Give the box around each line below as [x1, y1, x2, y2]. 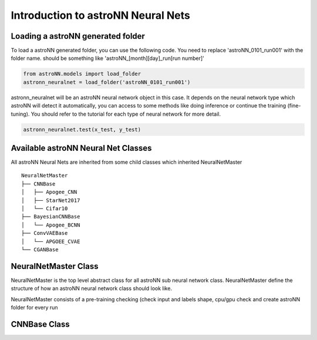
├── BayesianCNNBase [21, 213, 80, 220]
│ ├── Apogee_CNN [21, 188, 77, 196]
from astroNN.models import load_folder [23, 70, 141, 78]
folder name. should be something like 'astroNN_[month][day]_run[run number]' [11, 55, 205, 62]
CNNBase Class [11, 319, 70, 329]
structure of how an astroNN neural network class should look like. [11, 285, 173, 292]
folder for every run [11, 304, 58, 311]
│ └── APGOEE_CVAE [21, 238, 80, 245]
